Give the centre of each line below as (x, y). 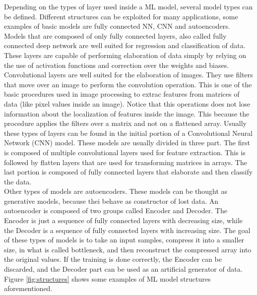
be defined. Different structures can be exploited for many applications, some (121, 16)
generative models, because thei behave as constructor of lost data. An (111, 201)
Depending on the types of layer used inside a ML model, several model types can (128, 6)
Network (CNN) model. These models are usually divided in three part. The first (127, 143)
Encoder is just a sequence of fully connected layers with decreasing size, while (124, 220)
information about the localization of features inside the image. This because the (127, 113)
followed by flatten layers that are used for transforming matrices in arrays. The (126, 162)
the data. (18, 181)
